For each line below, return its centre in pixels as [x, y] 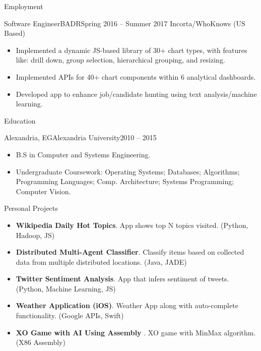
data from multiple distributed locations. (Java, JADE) [101, 261]
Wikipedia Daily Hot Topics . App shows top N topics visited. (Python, [132, 225]
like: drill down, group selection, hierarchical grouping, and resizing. [120, 60]
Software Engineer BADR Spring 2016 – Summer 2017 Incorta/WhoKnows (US [125, 23]
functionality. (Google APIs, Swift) [70, 315]
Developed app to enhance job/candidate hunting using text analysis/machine [136, 94]
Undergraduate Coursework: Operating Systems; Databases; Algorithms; [128, 171]
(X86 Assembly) [41, 342]
